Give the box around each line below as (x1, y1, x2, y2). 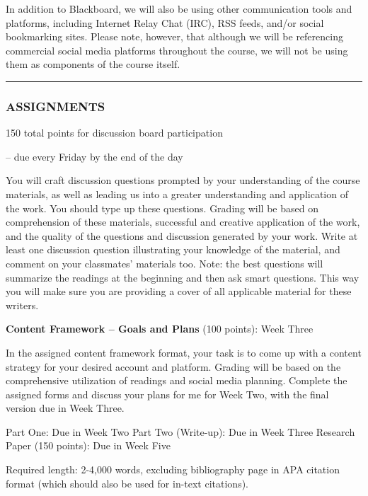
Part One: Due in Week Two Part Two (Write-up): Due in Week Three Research (6, 424, 355, 439)
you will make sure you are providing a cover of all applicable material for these (6, 284, 352, 299)
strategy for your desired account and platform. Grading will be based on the (6, 359, 341, 374)
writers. (6, 297, 39, 312)
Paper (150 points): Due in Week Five (6, 438, 171, 453)
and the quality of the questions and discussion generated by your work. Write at (6, 228, 358, 243)
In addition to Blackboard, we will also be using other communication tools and (6, 1, 352, 16)
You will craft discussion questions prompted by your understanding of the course (6, 173, 360, 188)
